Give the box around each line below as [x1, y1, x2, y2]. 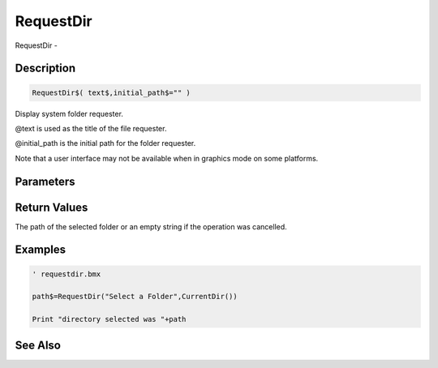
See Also [15, 338, 61, 352]
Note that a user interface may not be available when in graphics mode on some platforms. [15, 153, 319, 163]
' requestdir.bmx [32, 269, 101, 279]
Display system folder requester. [15, 109, 123, 118]
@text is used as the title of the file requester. [15, 123, 167, 133]
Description [15, 62, 76, 75]
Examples [15, 243, 67, 257]
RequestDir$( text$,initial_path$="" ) [32, 88, 191, 97]
